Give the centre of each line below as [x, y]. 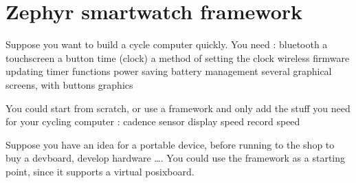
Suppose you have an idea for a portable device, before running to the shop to [170, 144]
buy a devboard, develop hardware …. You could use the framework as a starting [176, 158]
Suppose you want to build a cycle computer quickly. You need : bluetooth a [167, 44]
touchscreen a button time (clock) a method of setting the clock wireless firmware [178, 57]
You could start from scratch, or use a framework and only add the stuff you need [178, 108]
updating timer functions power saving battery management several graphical [169, 71]
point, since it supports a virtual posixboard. [100, 171]
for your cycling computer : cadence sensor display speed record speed [153, 121]
